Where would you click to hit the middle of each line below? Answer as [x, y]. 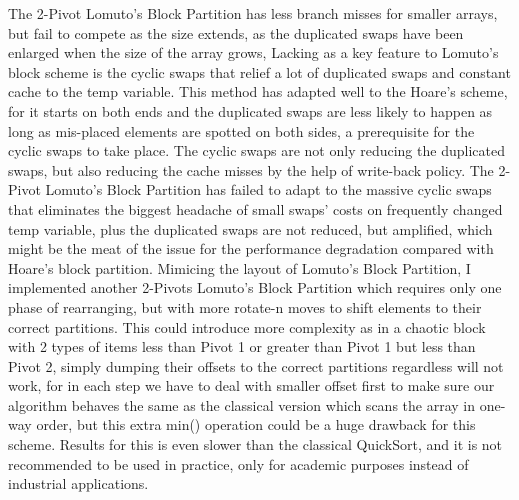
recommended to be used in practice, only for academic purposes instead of [238, 463]
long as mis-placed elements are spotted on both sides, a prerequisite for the [241, 130]
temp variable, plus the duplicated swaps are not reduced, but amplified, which [250, 228]
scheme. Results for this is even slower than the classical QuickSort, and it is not [255, 444]
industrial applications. [78, 483]
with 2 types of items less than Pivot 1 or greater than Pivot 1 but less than [242, 346]
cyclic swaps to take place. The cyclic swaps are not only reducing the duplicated [256, 150]
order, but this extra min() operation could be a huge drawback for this [256, 424]
